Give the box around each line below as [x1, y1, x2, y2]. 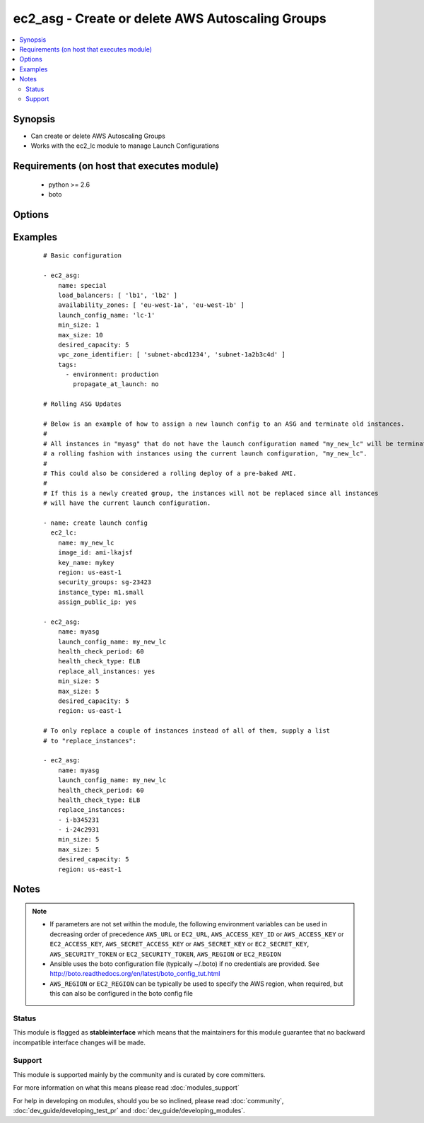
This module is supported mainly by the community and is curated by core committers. [13, 1070, 266, 1078]
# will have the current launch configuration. [43, 499, 211, 507]
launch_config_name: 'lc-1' [57, 311, 155, 319]
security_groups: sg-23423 [57, 578, 152, 586]
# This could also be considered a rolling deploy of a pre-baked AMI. [43, 470, 297, 477]
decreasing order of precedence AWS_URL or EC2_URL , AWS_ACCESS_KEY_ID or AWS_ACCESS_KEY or [49, 930, 344, 938]
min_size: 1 [57, 321, 100, 329]
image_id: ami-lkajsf [57, 549, 134, 557]
